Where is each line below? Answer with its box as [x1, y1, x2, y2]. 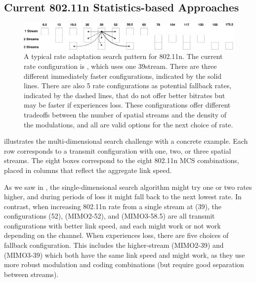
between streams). [4, 269, 59, 279]
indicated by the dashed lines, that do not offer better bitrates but [24, 90, 225, 100]
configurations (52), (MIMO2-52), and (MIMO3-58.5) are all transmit [4, 211, 215, 221]
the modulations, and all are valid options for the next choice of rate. [24, 119, 233, 129]
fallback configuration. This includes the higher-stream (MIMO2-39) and [4, 240, 224, 250]
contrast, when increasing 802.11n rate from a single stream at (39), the [4, 201, 221, 211]
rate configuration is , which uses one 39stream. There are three [24, 60, 217, 71]
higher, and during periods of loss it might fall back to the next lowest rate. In [4, 191, 242, 202]
